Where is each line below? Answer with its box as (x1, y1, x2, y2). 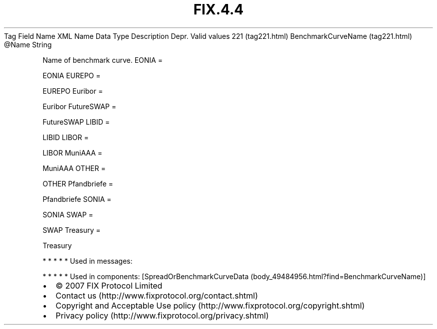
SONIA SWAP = (42, 210, 93, 219)
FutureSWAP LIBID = (42, 117, 110, 126)
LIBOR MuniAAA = (42, 148, 103, 157)
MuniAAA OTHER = (42, 164, 106, 172)
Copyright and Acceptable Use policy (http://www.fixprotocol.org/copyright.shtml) (55, 300, 365, 311)
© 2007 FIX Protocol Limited (55, 280, 163, 291)
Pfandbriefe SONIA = (42, 194, 112, 203)
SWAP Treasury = (42, 225, 101, 234)
